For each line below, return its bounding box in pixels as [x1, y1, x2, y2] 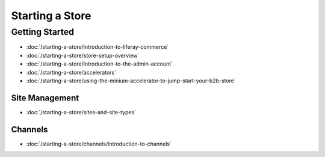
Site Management [11, 93, 79, 103]
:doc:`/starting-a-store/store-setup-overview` [26, 52, 140, 59]
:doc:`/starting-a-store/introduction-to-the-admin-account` [26, 60, 173, 67]
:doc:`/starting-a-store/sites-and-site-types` [26, 108, 137, 115]
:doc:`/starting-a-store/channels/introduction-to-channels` [26, 140, 172, 147]
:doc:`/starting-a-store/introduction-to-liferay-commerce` [26, 43, 169, 51]
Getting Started [11, 26, 75, 37]
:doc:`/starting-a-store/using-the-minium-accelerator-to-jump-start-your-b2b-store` [26, 77, 236, 84]
